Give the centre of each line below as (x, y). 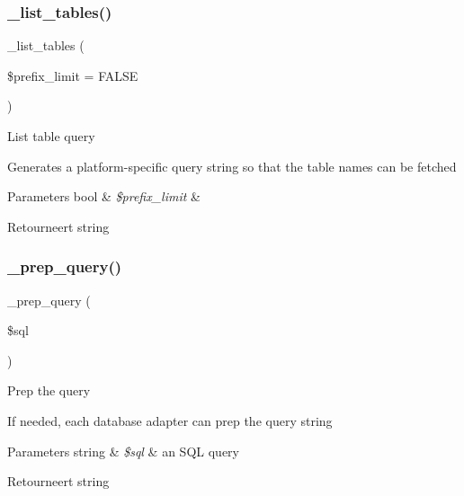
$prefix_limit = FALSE (73, 75)
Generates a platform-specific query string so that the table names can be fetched (232, 166)
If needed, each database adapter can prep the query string (170, 420)
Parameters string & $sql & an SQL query (123, 451)
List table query (51, 136)
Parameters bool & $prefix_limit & (104, 196)
